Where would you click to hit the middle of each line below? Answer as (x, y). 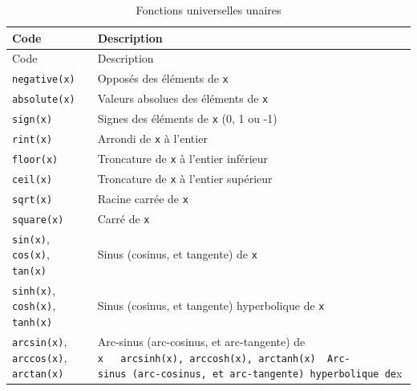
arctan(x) (38, 375)
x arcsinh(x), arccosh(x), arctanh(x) (206, 358)
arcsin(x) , (40, 341)
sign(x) (32, 120)
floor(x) (35, 159)
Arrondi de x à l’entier (152, 138)
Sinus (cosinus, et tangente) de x (177, 254)
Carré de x (123, 218)
